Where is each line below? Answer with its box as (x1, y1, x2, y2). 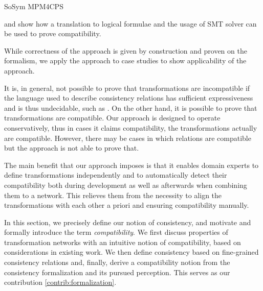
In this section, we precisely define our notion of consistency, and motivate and (4, 216, 251, 227)
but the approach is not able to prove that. (4, 142, 139, 153)
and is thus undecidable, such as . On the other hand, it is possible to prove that (4, 102, 257, 113)
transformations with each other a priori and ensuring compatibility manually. (4, 200, 249, 210)
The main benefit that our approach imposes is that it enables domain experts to (4, 159, 259, 170)
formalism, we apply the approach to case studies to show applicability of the (4, 55, 247, 66)
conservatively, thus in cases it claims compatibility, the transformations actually (4, 122, 257, 133)
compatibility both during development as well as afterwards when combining (4, 179, 247, 190)
